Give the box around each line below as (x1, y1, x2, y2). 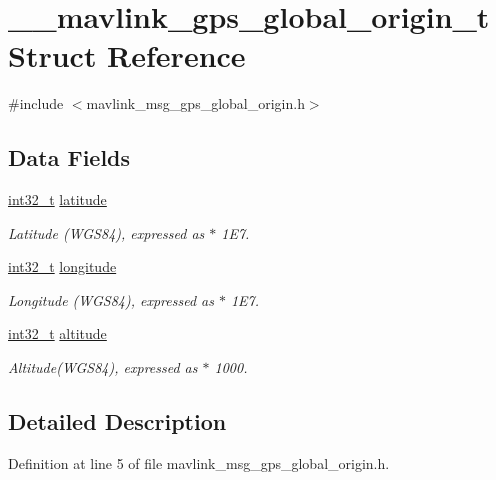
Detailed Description (8, 406, 227, 437)
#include (8, 93, 64, 114)
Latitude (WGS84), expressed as (8, 222, 205, 243)
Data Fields (8, 142, 131, 173)
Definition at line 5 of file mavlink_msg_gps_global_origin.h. (8, 452, 390, 473)
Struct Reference (8, 35, 246, 76)
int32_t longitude (8, 256, 117, 277)
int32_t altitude (8, 323, 107, 344)
